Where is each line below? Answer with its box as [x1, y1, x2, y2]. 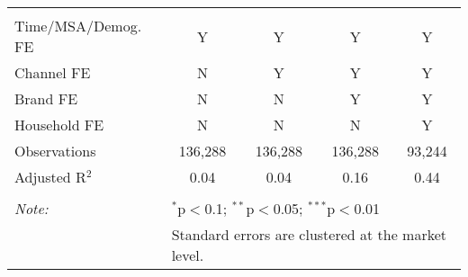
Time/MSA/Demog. [14, 15, 142, 36]
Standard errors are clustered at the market [171, 224, 447, 245]
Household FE [14, 114, 104, 135]
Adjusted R [14, 166, 86, 187]
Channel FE [14, 62, 91, 83]
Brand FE [14, 88, 78, 109]
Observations [14, 140, 96, 161]
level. [171, 245, 204, 265]
